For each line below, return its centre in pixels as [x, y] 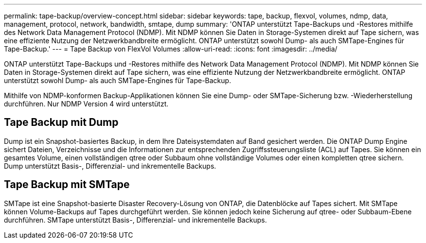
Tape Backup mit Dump [61, 122]
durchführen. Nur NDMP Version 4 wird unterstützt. [86, 104]
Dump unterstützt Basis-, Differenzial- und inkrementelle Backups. [110, 166]
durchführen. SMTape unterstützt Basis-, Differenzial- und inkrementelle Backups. [135, 220]
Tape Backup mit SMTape [67, 185]
